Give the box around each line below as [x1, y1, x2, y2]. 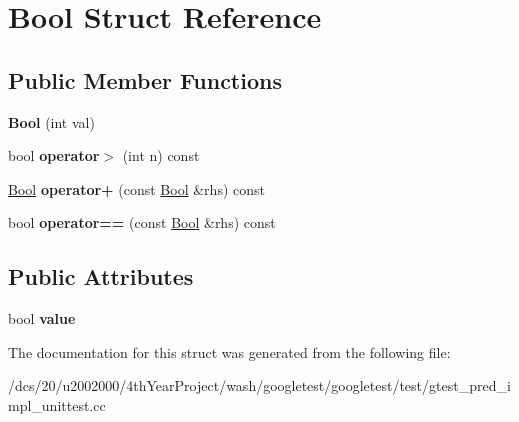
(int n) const [122, 145, 200, 166]
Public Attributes [8, 261, 194, 292]
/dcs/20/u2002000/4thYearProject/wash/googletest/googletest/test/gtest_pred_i [8, 375, 511, 396]
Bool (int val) [8, 111, 95, 132]
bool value [8, 308, 76, 329]
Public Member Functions [8, 64, 282, 95]
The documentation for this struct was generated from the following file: [8, 341, 451, 362]
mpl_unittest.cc [8, 394, 106, 415]
